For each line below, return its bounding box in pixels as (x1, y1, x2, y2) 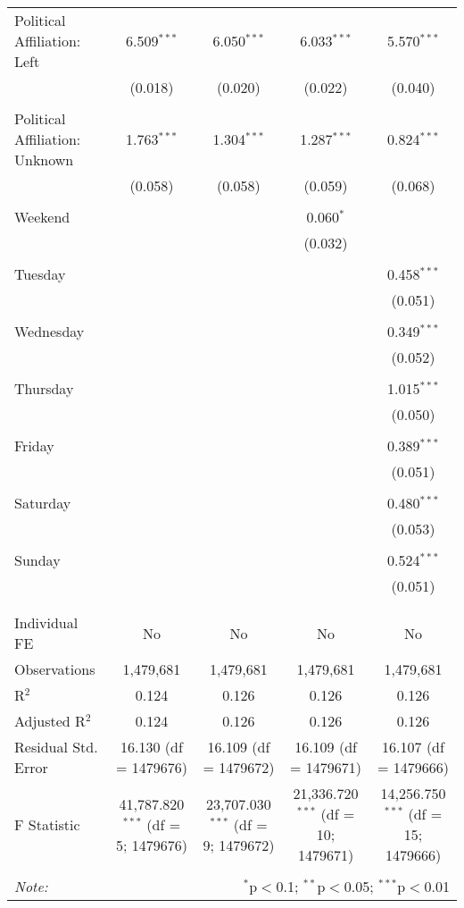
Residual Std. (14, 736, 98, 757)
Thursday (14, 378, 74, 399)
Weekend (14, 206, 70, 227)
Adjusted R (14, 710, 86, 731)
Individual (14, 612, 79, 633)
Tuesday (14, 264, 66, 284)
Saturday (14, 492, 71, 513)
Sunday (14, 550, 61, 570)
